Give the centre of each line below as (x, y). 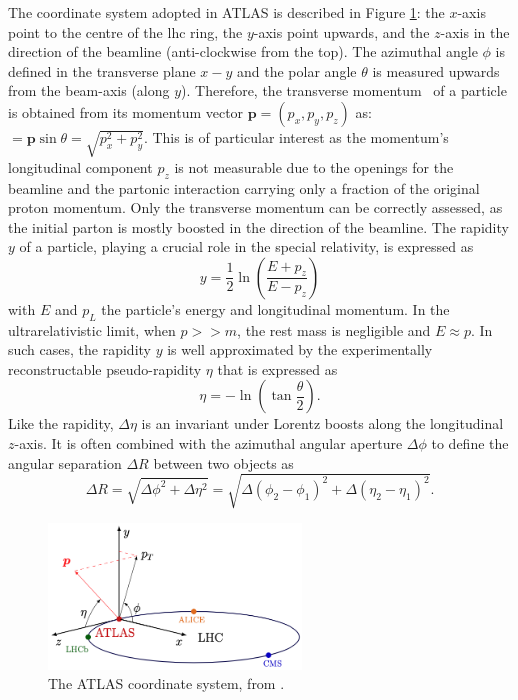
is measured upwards (436, 70)
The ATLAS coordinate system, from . (166, 683)
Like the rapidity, (61, 423)
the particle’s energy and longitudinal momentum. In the (275, 308)
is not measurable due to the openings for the (314, 166)
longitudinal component (80, 166)
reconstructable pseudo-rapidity (105, 368)
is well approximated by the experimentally (300, 349)
